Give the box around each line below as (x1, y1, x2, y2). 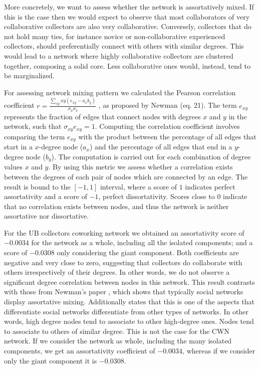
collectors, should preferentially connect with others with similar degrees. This (4, 41, 244, 51)
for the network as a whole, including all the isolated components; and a (31, 237, 253, 248)
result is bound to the (4, 181, 71, 192)
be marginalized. (4, 70, 55, 81)
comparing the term (4, 131, 65, 141)
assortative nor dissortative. (4, 211, 89, 221)
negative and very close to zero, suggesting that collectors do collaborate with (4, 257, 242, 267)
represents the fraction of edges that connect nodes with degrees (4, 111, 201, 121)
